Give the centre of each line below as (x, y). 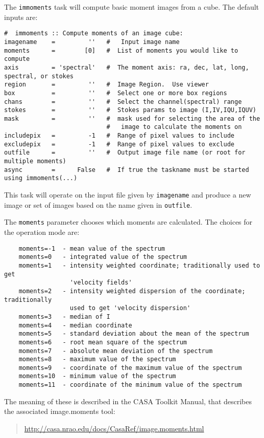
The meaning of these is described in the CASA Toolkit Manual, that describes (128, 401)
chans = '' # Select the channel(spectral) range (123, 102)
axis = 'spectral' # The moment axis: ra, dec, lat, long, (127, 67)
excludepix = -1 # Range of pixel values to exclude (119, 144)
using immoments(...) (41, 178)
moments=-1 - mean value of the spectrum (92, 248)
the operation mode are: (42, 232)
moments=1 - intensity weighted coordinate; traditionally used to (139, 265)
